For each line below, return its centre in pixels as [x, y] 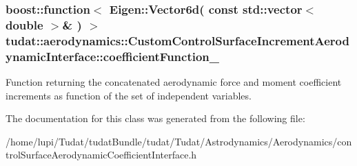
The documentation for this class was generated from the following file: [155, 118]
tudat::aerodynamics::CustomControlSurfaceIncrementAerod [177, 40]
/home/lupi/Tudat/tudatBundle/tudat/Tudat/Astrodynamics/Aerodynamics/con [179, 141]
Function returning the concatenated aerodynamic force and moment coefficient [174, 81]
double [24, 24]
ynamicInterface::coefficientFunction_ [113, 56]
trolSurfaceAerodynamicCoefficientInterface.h [101, 155]
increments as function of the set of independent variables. [129, 95]
